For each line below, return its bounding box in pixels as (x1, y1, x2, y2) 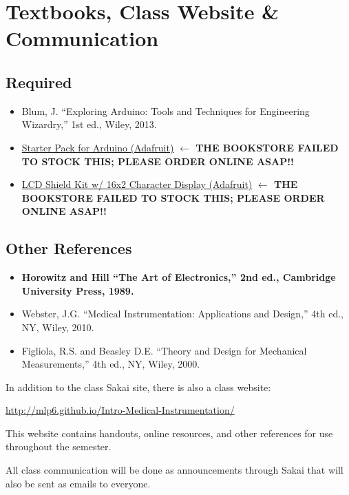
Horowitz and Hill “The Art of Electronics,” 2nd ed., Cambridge (21, 270, 336, 284)
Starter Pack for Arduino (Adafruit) (21, 140, 174, 154)
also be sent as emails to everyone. (6, 476, 151, 490)
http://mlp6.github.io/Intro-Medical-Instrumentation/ (6, 403, 235, 417)
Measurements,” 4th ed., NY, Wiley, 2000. (21, 357, 200, 371)
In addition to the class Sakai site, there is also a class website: (6, 379, 271, 394)
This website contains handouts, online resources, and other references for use (6, 425, 333, 440)
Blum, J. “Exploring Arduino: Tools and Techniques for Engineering (21, 103, 310, 118)
